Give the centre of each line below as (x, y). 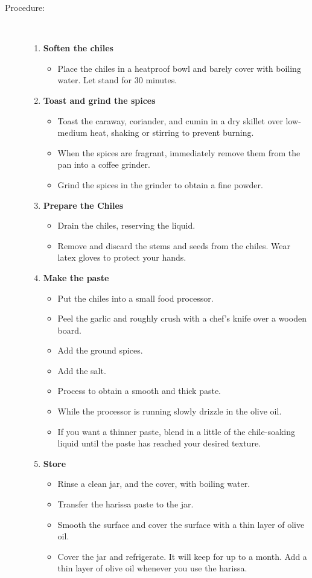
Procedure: (25, 7)
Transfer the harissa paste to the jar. (126, 504)
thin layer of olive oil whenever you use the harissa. (152, 568)
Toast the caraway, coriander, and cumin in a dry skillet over (170, 120)
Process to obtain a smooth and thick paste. (139, 391)
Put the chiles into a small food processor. (135, 298)
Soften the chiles (78, 48)
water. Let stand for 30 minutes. (117, 80)
